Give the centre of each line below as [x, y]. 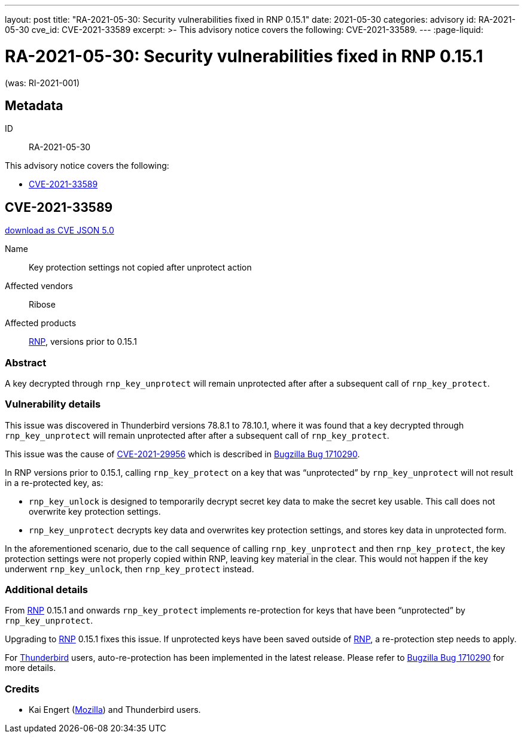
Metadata [34, 105]
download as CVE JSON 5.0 [60, 230]
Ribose [42, 305]
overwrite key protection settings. [95, 511]
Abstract [26, 362]
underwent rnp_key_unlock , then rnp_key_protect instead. [130, 569]
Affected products [41, 323]
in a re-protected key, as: [54, 482]
